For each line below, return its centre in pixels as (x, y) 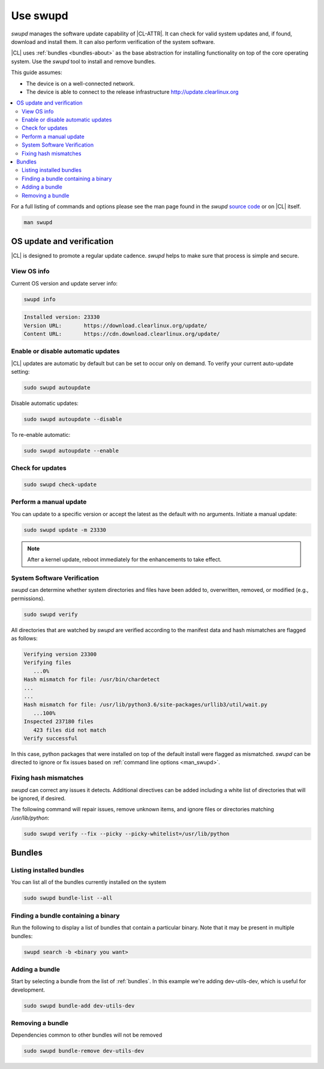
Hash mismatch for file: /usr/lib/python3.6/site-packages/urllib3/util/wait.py (145, 705)
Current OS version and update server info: (64, 283)
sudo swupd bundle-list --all (68, 898)
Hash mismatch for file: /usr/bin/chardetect (92, 680)
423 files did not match (70, 730)
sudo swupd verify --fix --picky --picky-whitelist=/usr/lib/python (127, 833)
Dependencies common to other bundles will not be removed (86, 1035)
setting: (20, 372)
